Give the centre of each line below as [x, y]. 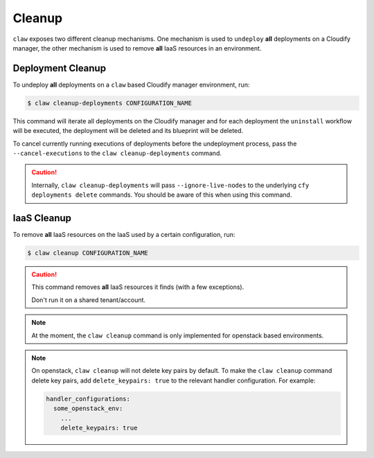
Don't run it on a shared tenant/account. [88, 300]
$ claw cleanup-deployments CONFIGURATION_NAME [109, 103]
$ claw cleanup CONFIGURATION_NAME [88, 253]
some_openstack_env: [88, 408]
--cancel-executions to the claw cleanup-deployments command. [117, 153]
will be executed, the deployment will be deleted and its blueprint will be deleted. [128, 131]
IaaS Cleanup [42, 218]
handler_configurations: [88, 399]
